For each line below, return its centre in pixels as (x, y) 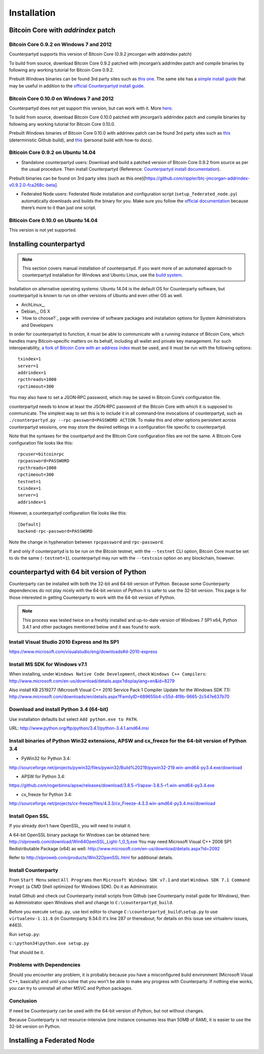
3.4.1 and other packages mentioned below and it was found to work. (92, 627)
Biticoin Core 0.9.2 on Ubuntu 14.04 (52, 153)
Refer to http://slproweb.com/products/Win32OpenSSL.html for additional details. (91, 857)
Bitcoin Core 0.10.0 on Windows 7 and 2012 (61, 98)
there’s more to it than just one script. (59, 208)
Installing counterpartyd (47, 244)
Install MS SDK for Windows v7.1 (48, 664)
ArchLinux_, (33, 304)
